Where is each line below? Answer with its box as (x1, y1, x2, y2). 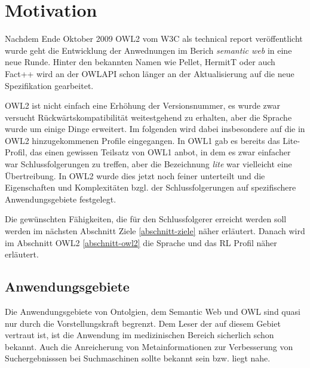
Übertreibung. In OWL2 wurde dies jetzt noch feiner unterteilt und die (5, 169, 265, 182)
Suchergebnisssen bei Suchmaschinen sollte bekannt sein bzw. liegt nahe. (5, 352, 271, 364)
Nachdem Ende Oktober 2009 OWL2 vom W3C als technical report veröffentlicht (5, 32, 303, 45)
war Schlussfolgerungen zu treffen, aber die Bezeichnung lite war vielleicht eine (5, 158, 292, 170)
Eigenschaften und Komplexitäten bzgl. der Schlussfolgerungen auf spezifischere (5, 181, 296, 194)
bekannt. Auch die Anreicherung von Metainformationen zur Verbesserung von (5, 340, 293, 352)
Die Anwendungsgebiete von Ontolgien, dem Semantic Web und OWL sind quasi (5, 305, 300, 318)
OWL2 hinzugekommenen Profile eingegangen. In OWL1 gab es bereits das (5, 134, 280, 146)
